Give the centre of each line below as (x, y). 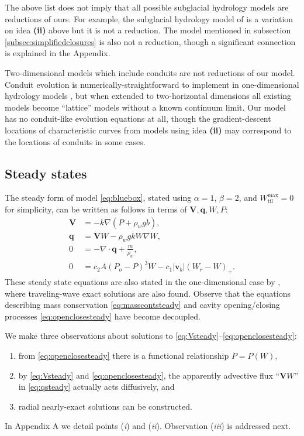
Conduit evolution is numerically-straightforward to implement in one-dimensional (152, 84)
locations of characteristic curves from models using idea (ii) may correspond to (148, 130)
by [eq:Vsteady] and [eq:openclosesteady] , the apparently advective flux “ (149, 375)
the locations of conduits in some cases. (75, 141)
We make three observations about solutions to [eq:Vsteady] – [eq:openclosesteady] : (151, 336)
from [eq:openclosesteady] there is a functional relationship (124, 355)
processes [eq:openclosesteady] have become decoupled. (103, 316)
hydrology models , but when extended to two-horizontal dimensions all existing (148, 96)
